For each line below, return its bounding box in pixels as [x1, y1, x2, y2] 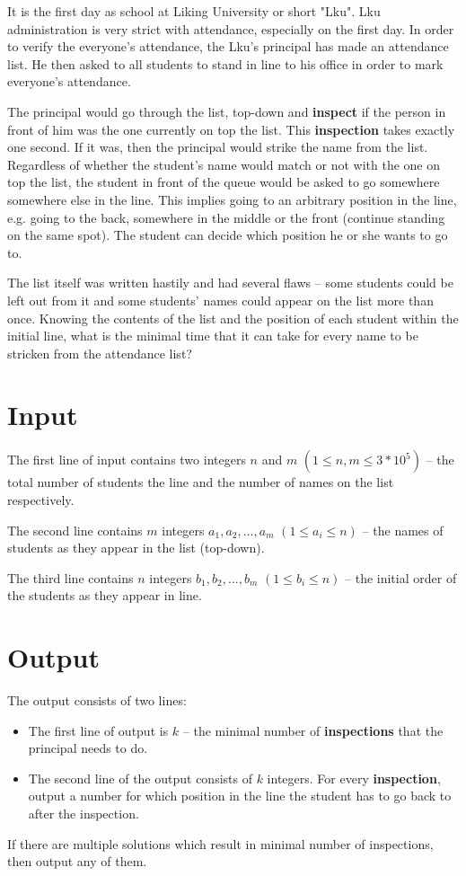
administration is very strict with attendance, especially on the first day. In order [7, 19, 454, 38]
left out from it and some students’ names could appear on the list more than [7, 290, 434, 309]
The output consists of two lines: [7, 691, 187, 710]
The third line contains [7, 568, 134, 587]
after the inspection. [28, 804, 139, 823]
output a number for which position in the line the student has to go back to [28, 786, 452, 805]
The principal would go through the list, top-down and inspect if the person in [7, 102, 446, 120]
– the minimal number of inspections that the [182, 721, 444, 739]
